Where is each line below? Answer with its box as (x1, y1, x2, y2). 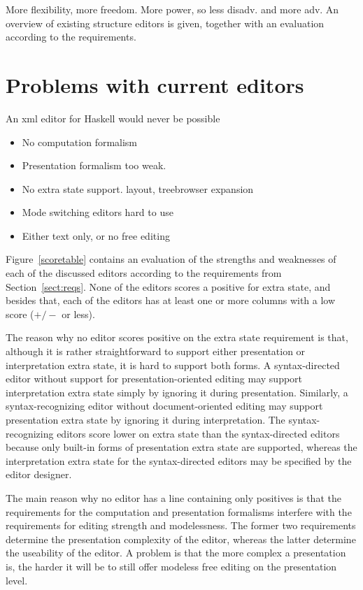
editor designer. (6, 467, 72, 482)
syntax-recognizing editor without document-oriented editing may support (6, 398, 323, 413)
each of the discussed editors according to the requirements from (6, 266, 282, 280)
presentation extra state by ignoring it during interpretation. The (6, 412, 285, 426)
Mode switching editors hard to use (22, 205, 173, 220)
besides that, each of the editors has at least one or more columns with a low (6, 293, 336, 308)
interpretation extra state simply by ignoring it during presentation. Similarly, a (6, 384, 348, 399)
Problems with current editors (6, 70, 304, 99)
